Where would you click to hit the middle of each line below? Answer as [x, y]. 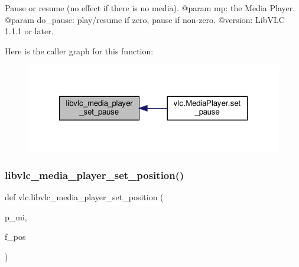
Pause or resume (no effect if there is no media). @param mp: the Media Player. [150, 8]
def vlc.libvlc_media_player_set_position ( [84, 197]
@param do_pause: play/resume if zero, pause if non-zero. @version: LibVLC [145, 19]
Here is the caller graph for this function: [79, 51]
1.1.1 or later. [29, 31]
